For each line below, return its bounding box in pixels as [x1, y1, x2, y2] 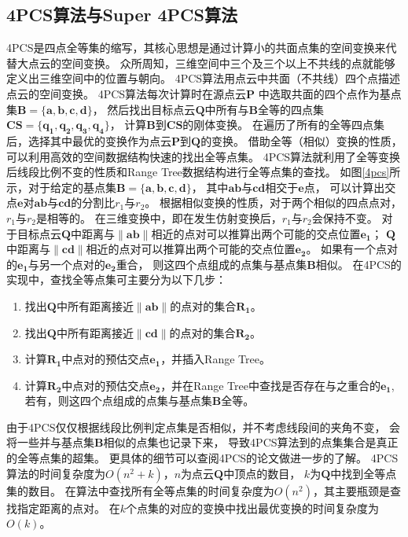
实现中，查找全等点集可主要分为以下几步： [6, 271, 226, 288]
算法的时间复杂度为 [6, 465, 105, 481]
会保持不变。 [311, 209, 378, 226]
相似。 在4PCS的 [315, 256, 402, 272]
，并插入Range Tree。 [160, 351, 270, 367]
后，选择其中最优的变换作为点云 [6, 132, 171, 149]
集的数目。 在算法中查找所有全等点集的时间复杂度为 [6, 482, 274, 498]
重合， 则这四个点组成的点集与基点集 [116, 256, 307, 272]
